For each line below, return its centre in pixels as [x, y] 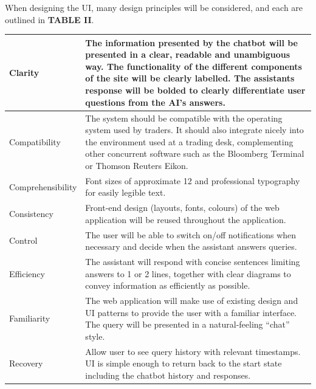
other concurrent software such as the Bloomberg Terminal [195, 153]
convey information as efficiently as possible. [168, 285]
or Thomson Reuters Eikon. [137, 165]
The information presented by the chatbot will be [191, 42]
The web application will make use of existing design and [192, 301]
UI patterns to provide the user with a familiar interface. [191, 312]
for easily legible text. [125, 192]
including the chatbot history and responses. [168, 375]
